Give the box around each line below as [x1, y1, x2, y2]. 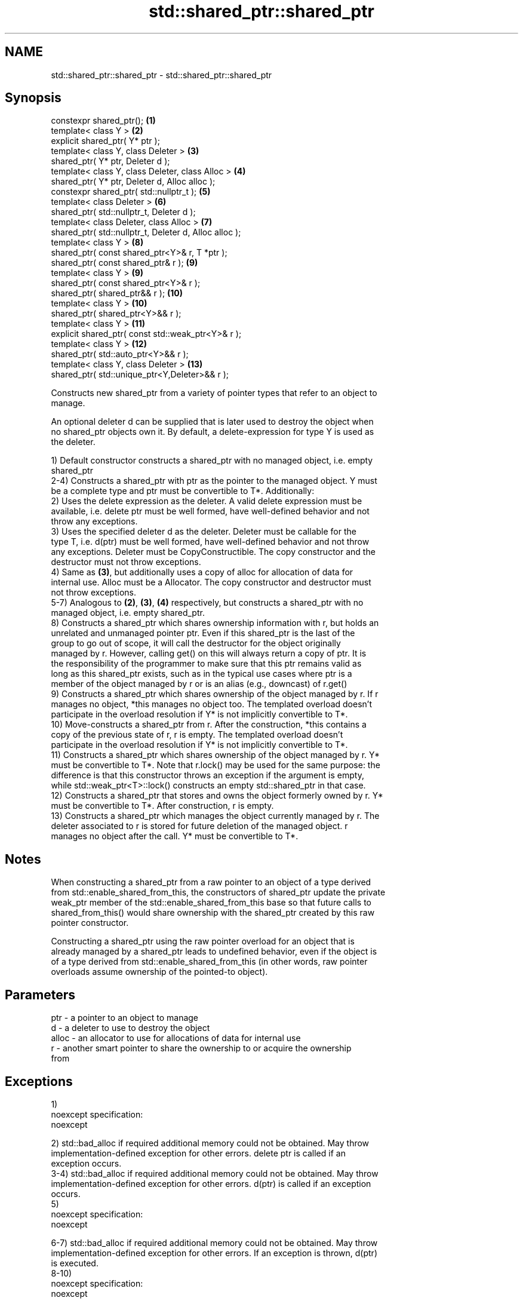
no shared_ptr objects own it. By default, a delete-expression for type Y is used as [51, 426, 374, 437]
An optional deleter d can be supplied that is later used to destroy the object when [51, 416, 374, 427]
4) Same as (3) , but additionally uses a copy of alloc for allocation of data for [51, 567, 353, 578]
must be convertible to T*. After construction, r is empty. [51, 800, 274, 811]
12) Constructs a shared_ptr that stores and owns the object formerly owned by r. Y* [51, 790, 383, 801]
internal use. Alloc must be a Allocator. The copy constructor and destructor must [51, 577, 371, 588]
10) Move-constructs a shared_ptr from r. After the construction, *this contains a [51, 719, 367, 730]
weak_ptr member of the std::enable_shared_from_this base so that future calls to [51, 897, 371, 908]
